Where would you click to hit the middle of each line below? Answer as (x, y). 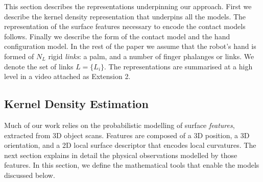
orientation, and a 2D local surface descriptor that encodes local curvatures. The (130, 145)
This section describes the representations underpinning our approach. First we (128, 6)
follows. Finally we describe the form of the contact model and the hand (117, 36)
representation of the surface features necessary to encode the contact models (125, 26)
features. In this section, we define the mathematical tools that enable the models (132, 165)
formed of (19, 56)
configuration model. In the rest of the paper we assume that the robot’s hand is (130, 46)
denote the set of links (39, 66)
